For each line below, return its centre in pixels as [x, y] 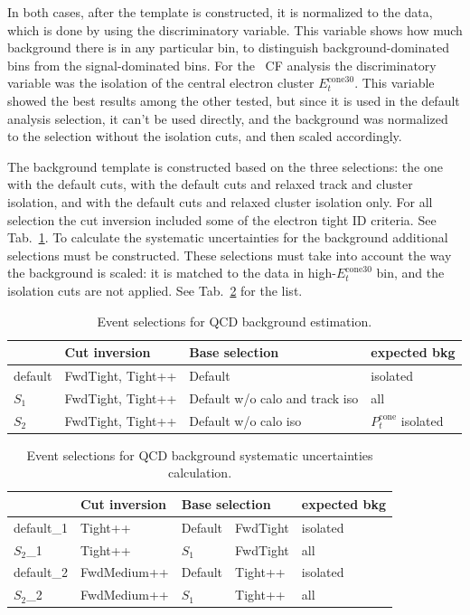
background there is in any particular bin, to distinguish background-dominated [228, 47]
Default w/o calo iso [245, 420]
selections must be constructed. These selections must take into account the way [230, 255]
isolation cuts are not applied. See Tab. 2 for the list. [155, 290]
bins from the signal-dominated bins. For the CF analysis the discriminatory [222, 65]
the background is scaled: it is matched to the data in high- [172, 273]
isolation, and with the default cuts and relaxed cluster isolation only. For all [220, 201]
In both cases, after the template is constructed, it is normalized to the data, [220, 12]
